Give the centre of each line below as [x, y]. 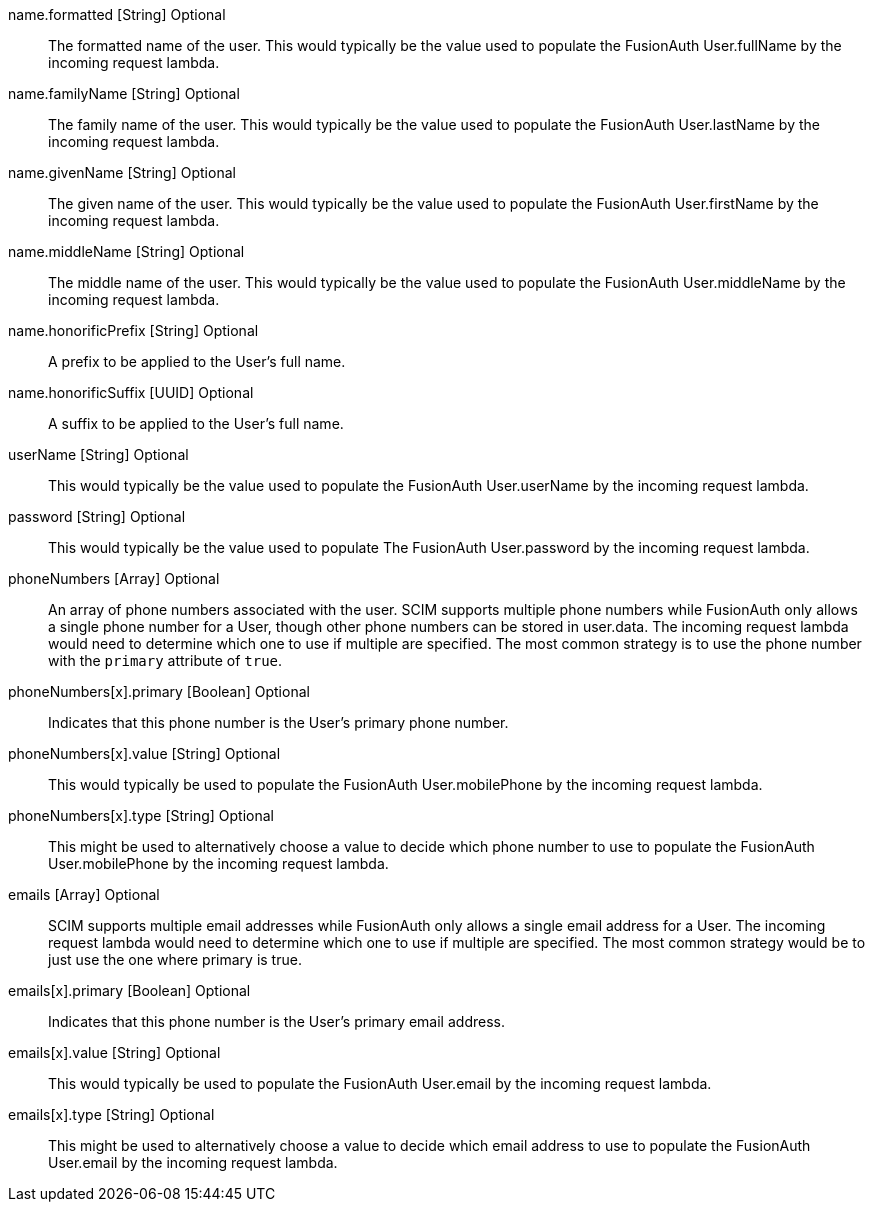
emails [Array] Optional [84, 894]
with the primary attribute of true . [165, 660]
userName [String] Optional [98, 454]
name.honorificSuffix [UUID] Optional [131, 392]
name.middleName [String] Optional [126, 251]
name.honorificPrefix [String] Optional [133, 330]
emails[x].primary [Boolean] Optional [129, 990]
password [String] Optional [97, 516]
